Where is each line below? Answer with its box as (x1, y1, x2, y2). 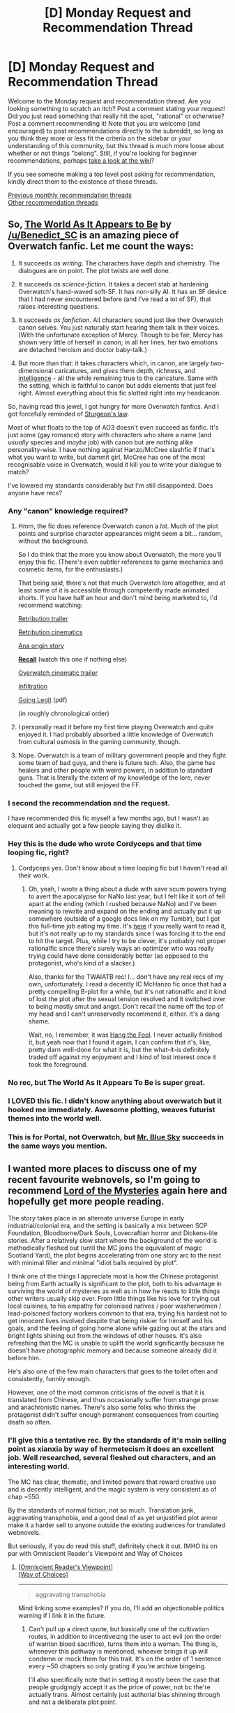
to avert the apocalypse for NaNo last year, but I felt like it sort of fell (28, 892, 225, 901)
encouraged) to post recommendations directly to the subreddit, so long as (8, 126, 224, 135)
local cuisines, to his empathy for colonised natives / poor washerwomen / (8, 1302, 222, 1311)
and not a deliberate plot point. (28, 1698, 117, 1706)
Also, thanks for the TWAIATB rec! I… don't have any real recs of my (28, 972, 224, 981)
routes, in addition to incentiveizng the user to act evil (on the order (28, 1632, 222, 1640)
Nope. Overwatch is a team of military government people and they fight (17, 751, 227, 759)
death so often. (8, 1418, 52, 1427)
